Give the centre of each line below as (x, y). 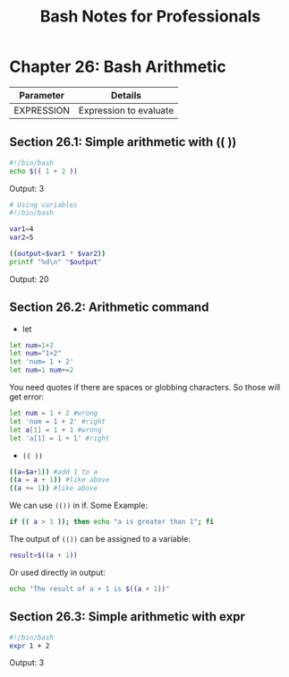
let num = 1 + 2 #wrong (54, 414)
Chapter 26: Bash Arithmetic (118, 67)
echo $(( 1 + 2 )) (43, 171)
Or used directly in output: (57, 572)
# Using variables (43, 205)
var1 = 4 (21, 229)
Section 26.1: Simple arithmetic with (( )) (123, 142)
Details (126, 95)
